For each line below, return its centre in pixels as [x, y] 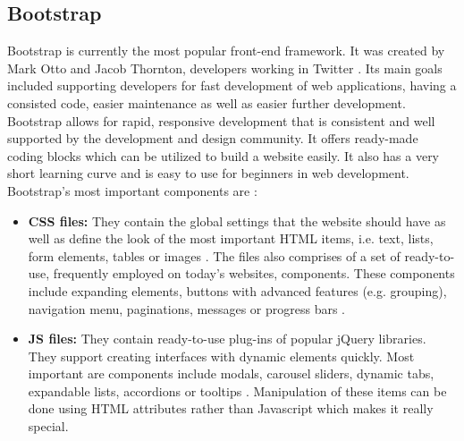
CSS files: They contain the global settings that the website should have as [237, 220]
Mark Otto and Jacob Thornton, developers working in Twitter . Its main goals [225, 68]
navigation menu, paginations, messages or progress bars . [186, 308]
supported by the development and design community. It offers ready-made [213, 138]
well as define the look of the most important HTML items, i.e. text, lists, [231, 238]
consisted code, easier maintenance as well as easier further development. [207, 102]
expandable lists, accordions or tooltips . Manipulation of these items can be [237, 390]
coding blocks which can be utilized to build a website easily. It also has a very [224, 155]
